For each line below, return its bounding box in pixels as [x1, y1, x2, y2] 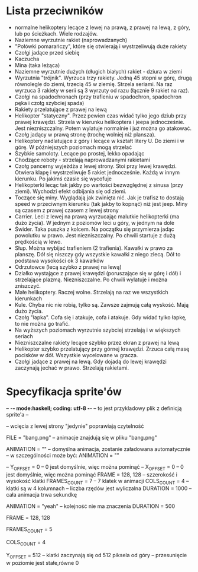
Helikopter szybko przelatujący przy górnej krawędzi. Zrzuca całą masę [14, 345, 190, 352]
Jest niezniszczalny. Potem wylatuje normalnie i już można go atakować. [14, 125, 192, 132]
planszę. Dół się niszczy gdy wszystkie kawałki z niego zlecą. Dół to [14, 250, 181, 258]
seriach [14, 332, 34, 339]
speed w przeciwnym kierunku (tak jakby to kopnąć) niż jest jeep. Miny [14, 200, 188, 207]
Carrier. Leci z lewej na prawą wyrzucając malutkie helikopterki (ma [14, 212, 180, 220]
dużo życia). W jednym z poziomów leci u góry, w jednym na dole [14, 219, 174, 226]
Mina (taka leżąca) [14, 61, 60, 69]
